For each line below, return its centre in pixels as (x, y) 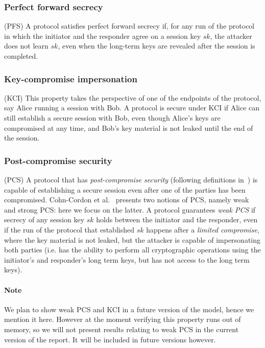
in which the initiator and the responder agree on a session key (103, 36)
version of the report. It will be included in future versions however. (110, 339)
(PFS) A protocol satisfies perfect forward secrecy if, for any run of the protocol (129, 26)
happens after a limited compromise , (203, 229)
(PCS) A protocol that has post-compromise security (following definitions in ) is (131, 179)
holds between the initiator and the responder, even (177, 219)
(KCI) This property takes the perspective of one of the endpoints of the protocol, (133, 97)
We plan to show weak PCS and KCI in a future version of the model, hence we (129, 309)
